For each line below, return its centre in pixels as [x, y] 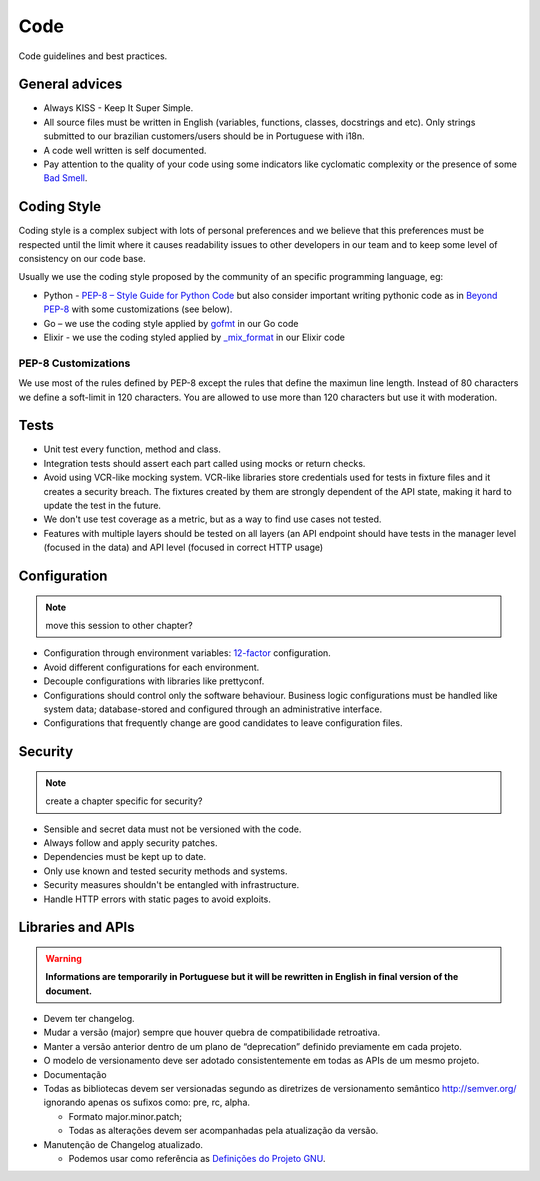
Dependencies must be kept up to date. [125, 857]
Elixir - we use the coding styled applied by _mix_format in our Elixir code [194, 337]
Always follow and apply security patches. [130, 842]
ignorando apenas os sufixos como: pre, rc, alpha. [146, 1102]
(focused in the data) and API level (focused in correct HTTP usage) [183, 547]
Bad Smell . [65, 178]
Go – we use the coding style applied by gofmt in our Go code [171, 323]
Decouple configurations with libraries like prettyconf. [154, 681]
